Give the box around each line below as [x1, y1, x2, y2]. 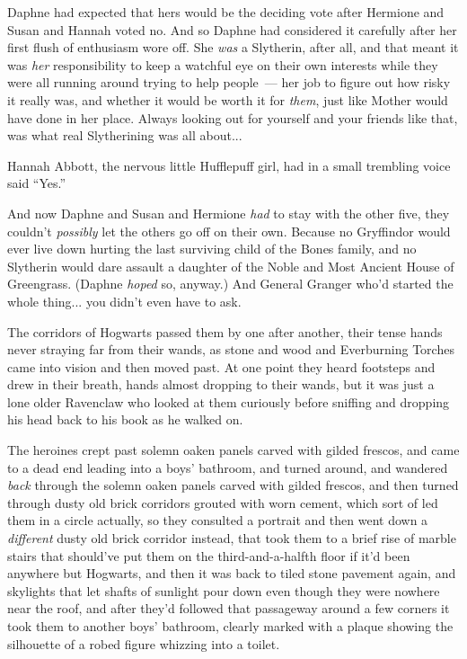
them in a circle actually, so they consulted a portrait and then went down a [7, 511, 428, 530]
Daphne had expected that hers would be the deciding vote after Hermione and [7, 3, 445, 21]
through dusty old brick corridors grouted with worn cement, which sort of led [7, 493, 438, 512]
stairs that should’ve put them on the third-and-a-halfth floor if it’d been [7, 546, 410, 565]
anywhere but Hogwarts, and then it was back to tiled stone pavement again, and [7, 564, 456, 583]
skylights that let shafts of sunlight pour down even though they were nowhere [7, 581, 440, 600]
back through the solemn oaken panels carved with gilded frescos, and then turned [7, 476, 459, 494]
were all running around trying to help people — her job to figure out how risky [7, 73, 451, 92]
